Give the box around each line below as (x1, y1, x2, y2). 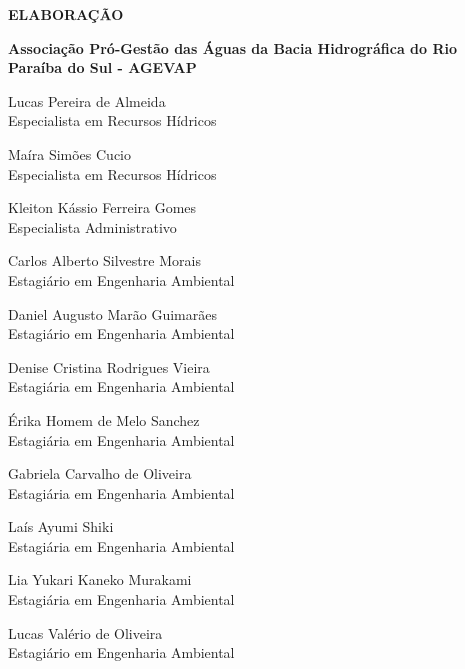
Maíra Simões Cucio (8, 143, 132, 164)
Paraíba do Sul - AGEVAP (8, 57, 197, 78)
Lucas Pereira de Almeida (8, 90, 166, 111)
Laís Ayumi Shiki (8, 516, 114, 537)
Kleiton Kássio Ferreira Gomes (8, 197, 197, 218)
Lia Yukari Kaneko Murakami (8, 569, 192, 590)
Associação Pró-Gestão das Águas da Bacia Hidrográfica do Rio (8, 37, 458, 58)
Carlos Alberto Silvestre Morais (8, 250, 201, 271)
